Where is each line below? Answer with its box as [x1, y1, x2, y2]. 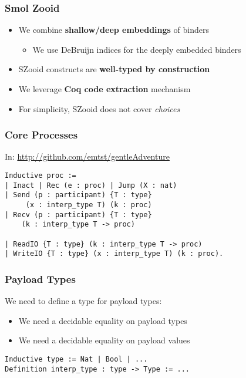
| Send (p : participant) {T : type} [5, 191, 152, 200]
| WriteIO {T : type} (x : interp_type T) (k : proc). [5, 249, 224, 258]
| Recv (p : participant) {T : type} [5, 210, 152, 219]
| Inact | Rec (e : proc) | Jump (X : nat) [5, 181, 177, 190]
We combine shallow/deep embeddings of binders [18, 23, 209, 36]
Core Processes [5, 127, 78, 142]
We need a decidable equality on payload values [18, 334, 190, 346]
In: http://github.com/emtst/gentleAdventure [5, 150, 170, 163]
